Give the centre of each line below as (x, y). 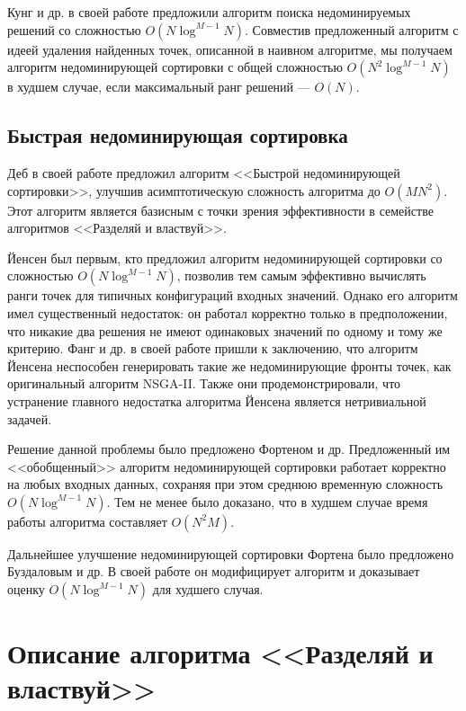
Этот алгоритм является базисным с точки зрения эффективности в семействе (220, 210)
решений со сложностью (74, 29)
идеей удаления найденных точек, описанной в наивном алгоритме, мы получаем (230, 49)
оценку (26, 589)
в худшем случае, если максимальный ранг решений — (159, 87)
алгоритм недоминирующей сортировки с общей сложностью (175, 67)
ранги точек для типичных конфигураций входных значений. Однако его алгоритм (233, 295)
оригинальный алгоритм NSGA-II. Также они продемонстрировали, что (204, 383)
